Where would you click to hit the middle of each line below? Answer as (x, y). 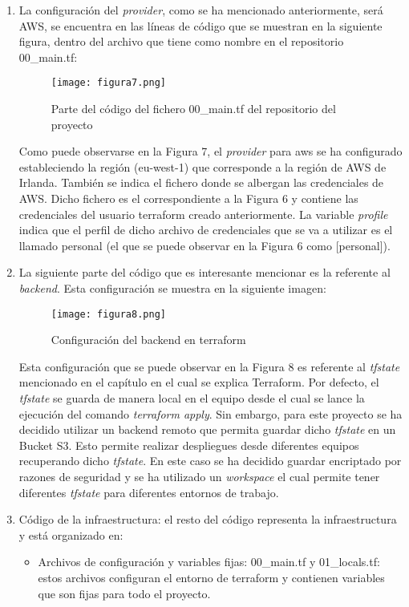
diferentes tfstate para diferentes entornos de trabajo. (149, 492)
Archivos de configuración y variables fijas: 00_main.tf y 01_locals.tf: (209, 562)
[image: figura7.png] (108, 83)
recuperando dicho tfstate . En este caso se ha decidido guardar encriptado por (210, 461)
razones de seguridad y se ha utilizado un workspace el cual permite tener (199, 476)
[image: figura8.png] (108, 314)
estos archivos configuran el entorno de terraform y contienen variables (211, 577)
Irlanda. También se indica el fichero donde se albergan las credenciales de (201, 182)
